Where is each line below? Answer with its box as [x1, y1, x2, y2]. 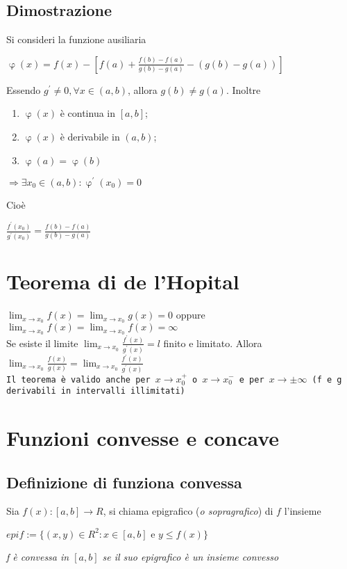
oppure [176, 307, 205, 322]
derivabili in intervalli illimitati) [6, 386, 185, 396]
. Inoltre [226, 82, 261, 97]
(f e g [312, 374, 342, 385]
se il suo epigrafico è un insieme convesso [102, 549, 279, 563]
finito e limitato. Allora [163, 335, 262, 350]
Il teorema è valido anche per [6, 374, 151, 385]
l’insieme [284, 504, 321, 518]
